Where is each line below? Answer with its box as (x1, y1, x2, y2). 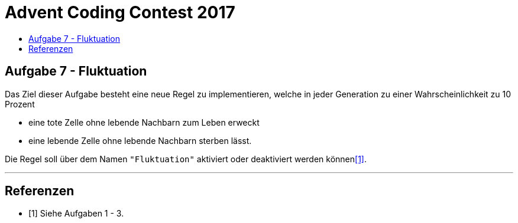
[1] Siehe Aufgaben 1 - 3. (28, 208, 124, 219)
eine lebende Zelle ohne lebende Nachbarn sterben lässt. (28, 135, 252, 146)
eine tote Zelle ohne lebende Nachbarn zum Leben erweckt (28, 117, 260, 127)
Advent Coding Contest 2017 (5, 2, 235, 22)
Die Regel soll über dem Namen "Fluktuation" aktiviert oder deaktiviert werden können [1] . (5, 153, 367, 164)
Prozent (5, 99, 35, 109)
